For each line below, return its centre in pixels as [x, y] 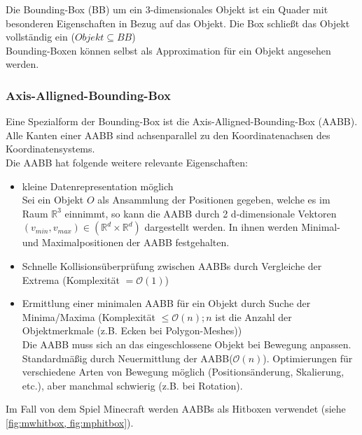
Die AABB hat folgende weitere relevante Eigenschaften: [127, 162]
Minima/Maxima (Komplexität [89, 316]
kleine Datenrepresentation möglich [98, 186]
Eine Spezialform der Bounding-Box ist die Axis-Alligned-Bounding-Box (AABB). [182, 121]
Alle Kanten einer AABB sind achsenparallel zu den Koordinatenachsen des [168, 135]
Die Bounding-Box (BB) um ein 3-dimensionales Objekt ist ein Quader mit [167, 9]
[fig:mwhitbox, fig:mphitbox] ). [70, 422]
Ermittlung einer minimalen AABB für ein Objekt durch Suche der [166, 303]
